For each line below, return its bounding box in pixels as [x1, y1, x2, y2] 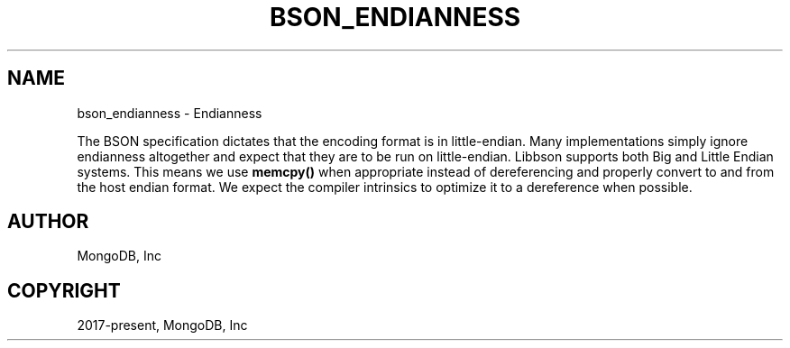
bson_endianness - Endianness [77, 105, 262, 121]
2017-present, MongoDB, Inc [77, 317, 248, 334]
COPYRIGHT [7, 279, 121, 302]
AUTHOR [7, 210, 89, 234]
